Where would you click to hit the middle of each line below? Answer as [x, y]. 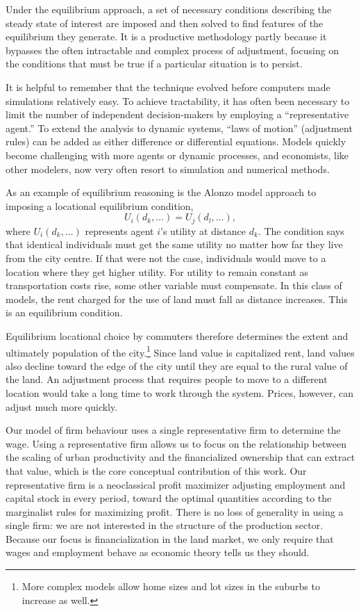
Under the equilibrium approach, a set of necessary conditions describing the [169, 9]
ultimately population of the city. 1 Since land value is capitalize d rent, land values [180, 351]
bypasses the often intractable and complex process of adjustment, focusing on [173, 50]
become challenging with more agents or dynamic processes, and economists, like [177, 155]
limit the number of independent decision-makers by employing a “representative [177, 114]
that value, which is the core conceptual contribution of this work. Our [156, 470]
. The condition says [301, 230]
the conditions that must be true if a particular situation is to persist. [154, 64]
